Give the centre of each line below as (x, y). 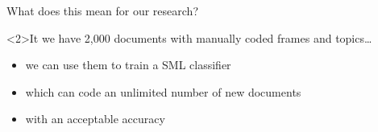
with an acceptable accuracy (95, 119)
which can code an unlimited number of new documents (163, 91)
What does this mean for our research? (102, 10)
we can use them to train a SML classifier (128, 65)
